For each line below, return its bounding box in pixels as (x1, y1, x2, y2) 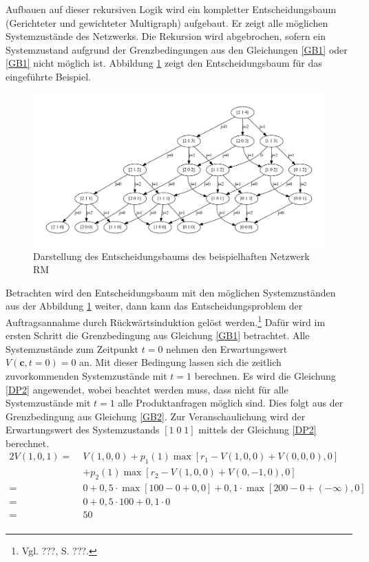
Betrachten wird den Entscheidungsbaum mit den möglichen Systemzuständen (6, 285, 336, 299)
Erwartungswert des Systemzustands (6, 422, 160, 437)
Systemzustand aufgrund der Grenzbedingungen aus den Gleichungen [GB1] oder (6, 42, 348, 56)
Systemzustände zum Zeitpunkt (6, 341, 139, 356)
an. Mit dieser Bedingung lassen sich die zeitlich (79, 355, 282, 369)
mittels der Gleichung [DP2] (198, 422, 317, 437)
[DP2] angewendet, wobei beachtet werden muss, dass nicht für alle (6, 382, 288, 396)
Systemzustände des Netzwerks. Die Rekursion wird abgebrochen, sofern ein (6, 29, 326, 43)
